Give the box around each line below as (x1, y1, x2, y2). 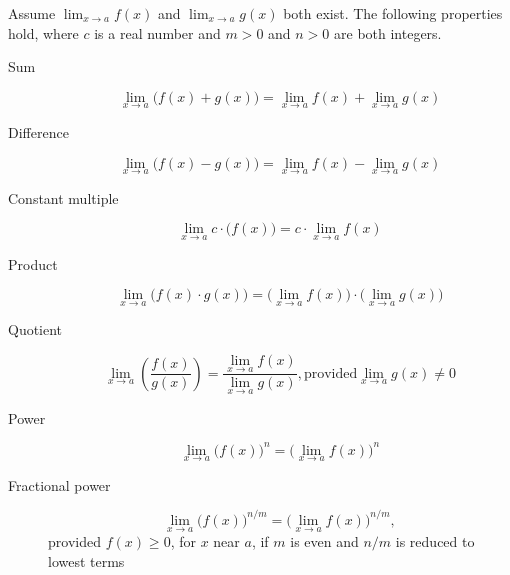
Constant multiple (8, 187, 119, 208)
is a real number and (94, 22, 221, 43)
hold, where (8, 22, 79, 43)
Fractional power (8, 474, 111, 495)
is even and (290, 531, 359, 552)
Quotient (8, 319, 63, 340)
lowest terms (48, 550, 125, 571)
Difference (8, 122, 69, 142)
